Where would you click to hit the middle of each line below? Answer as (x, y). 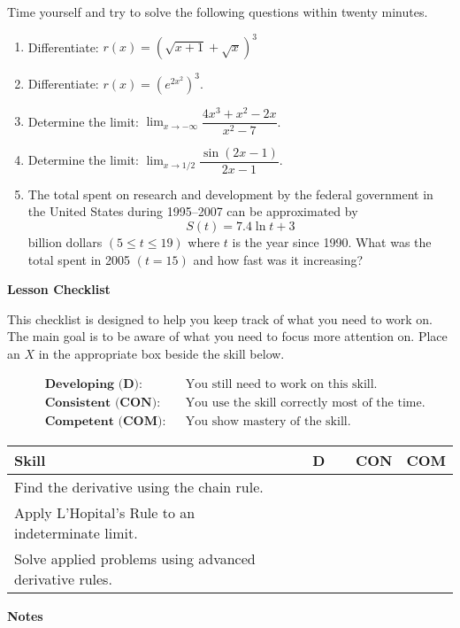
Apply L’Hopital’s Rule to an (105, 512)
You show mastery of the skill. (268, 421)
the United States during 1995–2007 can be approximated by (193, 211)
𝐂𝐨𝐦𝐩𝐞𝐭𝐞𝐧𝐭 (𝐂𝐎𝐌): (105, 421)
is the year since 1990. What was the (332, 241)
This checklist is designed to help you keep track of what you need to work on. (220, 318)
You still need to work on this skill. (281, 384)
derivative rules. (63, 578)
